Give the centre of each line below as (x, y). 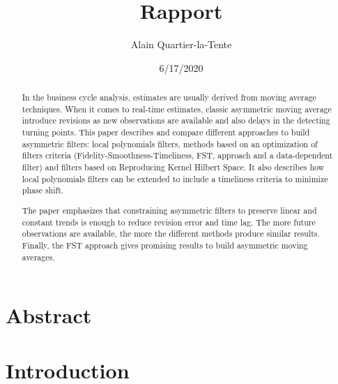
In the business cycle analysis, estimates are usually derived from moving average (169, 97)
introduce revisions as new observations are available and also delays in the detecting (176, 120)
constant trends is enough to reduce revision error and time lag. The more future (169, 222)
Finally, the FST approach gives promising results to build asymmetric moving (165, 245)
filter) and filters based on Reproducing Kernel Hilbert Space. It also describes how (173, 167)
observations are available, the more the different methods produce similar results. (171, 234)
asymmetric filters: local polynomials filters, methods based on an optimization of (170, 143)
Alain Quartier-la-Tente (181, 44)
